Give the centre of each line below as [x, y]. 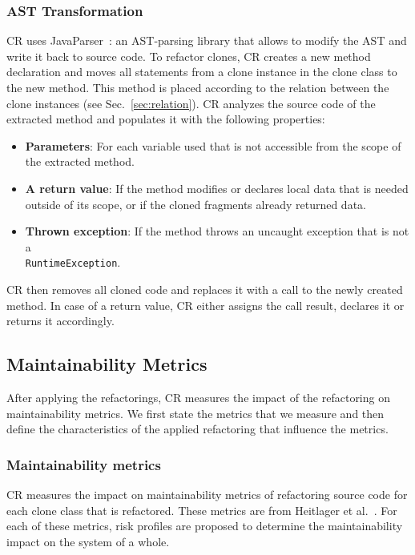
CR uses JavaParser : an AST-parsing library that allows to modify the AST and [207, 40]
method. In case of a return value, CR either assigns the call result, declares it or [205, 305]
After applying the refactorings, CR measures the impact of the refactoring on [198, 397]
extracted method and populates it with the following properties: [166, 119]
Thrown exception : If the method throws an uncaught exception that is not [217, 231]
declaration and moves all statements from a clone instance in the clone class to [202, 72]
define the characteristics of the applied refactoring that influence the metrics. [197, 429]
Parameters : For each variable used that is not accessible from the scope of [213, 145]
